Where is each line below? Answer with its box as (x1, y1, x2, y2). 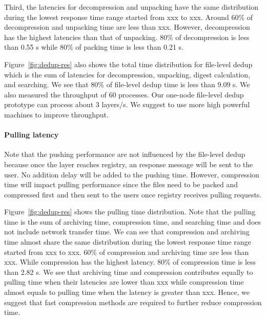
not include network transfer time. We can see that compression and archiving (4, 226, 250, 237)
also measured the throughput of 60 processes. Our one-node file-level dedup (4, 89, 244, 99)
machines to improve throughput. (4, 109, 109, 119)
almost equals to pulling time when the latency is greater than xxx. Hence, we (4, 287, 250, 297)
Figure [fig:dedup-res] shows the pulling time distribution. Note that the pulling (4, 206, 256, 217)
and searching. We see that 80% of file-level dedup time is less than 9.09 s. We (4, 79, 250, 90)
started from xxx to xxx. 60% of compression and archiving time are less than (4, 246, 249, 257)
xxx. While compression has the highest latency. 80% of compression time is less (4, 256, 256, 267)
